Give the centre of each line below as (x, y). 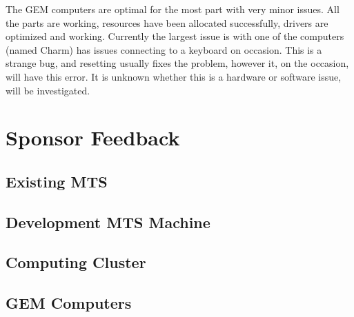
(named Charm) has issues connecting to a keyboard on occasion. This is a (164, 49)
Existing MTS (57, 181)
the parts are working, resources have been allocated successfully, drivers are (167, 22)
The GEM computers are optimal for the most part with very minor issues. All (173, 9)
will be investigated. (48, 90)
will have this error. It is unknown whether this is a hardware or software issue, (174, 76)
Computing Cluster (76, 262)
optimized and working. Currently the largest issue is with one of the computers (175, 36)
